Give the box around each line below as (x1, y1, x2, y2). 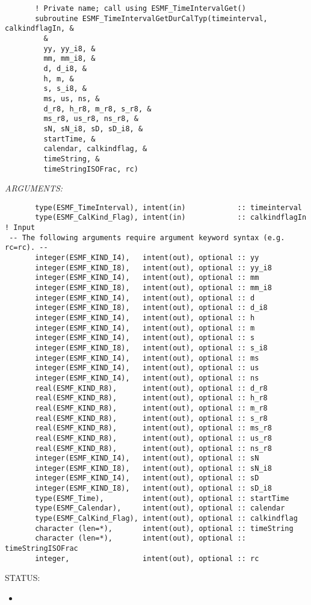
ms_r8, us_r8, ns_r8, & (43, 114, 138, 123)
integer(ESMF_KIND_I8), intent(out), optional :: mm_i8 (35, 284, 272, 292)
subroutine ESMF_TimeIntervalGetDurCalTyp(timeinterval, (35, 14, 268, 23)
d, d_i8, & (43, 64, 87, 73)
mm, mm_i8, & (43, 54, 96, 63)
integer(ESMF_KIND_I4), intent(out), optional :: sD (35, 474, 259, 483)
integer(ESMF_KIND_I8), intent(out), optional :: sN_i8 (35, 464, 272, 473)
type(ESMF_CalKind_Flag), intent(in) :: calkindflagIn (35, 213, 307, 222)
